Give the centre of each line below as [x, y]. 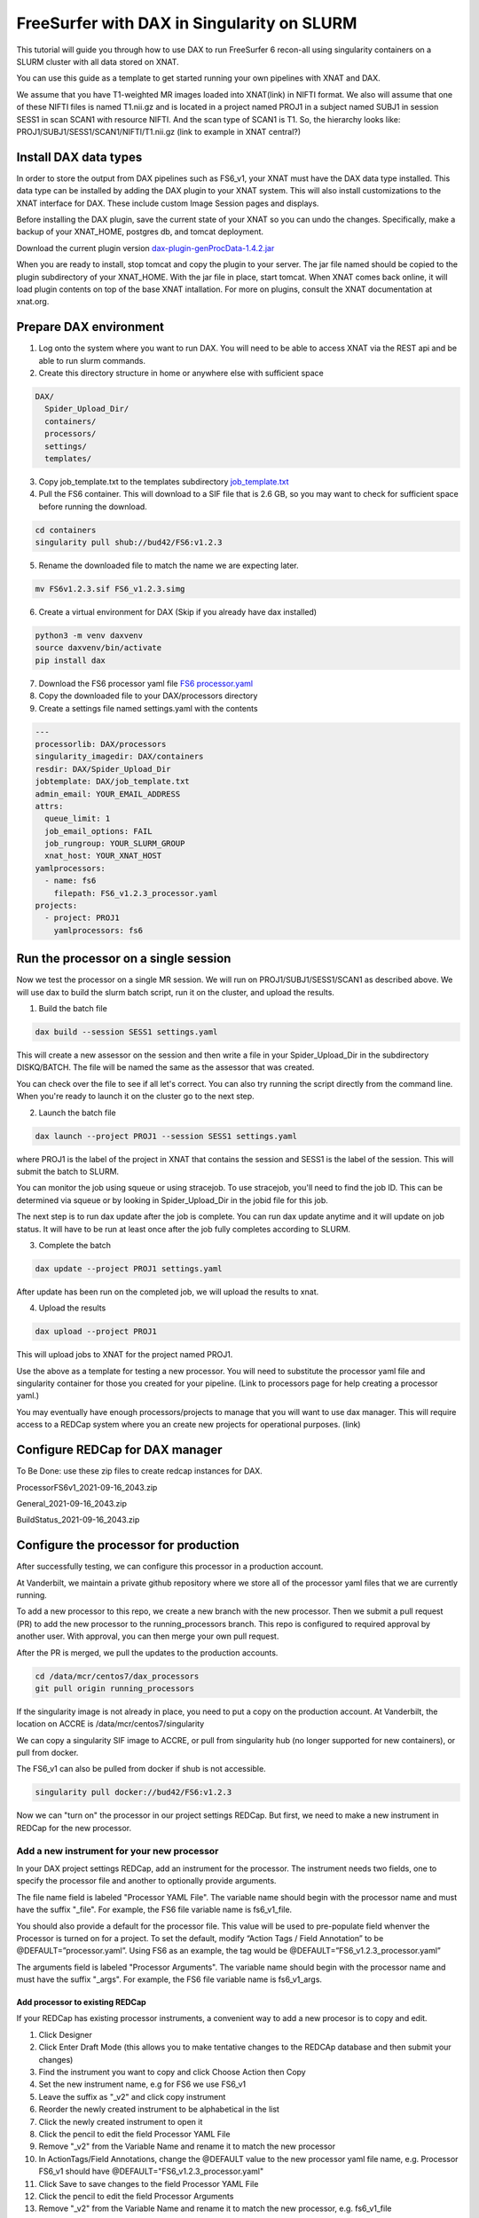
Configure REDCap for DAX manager [119, 1450]
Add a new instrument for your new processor [118, 1851]
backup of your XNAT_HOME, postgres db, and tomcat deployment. [140, 232]
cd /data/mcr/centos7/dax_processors [117, 1676]
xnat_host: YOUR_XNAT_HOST [103, 856]
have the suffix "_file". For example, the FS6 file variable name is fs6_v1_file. [154, 1910]
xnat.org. [33, 302]
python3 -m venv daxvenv [89, 636]
